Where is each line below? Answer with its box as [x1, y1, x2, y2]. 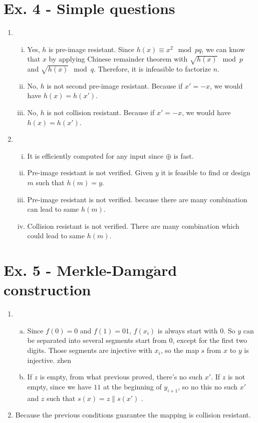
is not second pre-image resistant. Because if [47, 80, 183, 91]
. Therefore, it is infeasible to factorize [93, 64, 211, 74]
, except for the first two [172, 335, 247, 345]
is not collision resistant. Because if [47, 107, 155, 118]
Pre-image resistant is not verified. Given [27, 167, 153, 178]
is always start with [157, 325, 218, 335]
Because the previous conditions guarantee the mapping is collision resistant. [15, 409, 251, 420]
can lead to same [27, 204, 79, 214]
